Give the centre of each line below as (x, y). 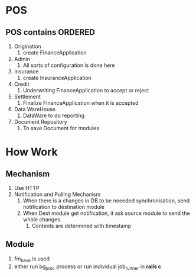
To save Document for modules (61, 128)
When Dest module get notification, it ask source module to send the (106, 213)
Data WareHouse (35, 109)
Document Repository (40, 122)
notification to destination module (64, 207)
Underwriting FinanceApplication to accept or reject (86, 90)
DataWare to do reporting (54, 115)
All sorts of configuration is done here (69, 65)
